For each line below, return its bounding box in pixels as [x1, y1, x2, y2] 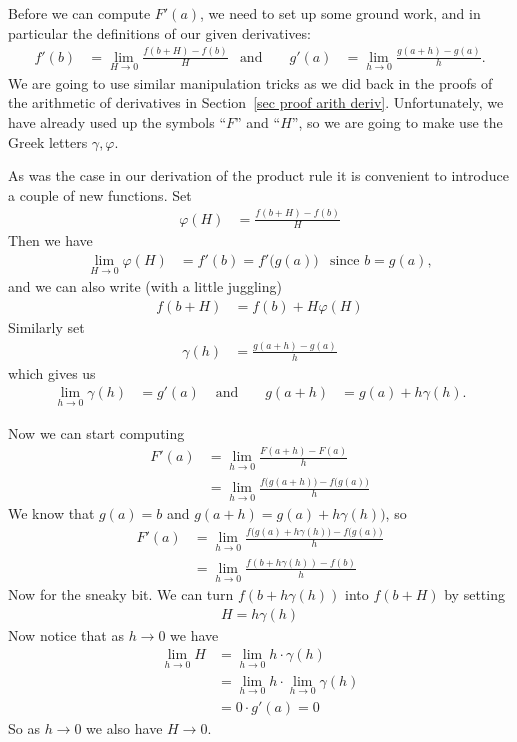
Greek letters [8, 131, 88, 152]
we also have [86, 717, 163, 738]
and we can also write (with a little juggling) [8, 276, 282, 297]
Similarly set [8, 316, 85, 337]
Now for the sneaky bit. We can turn [8, 584, 234, 605]
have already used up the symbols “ [8, 111, 227, 132]
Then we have [8, 230, 93, 251]
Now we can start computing [8, 422, 185, 443]
